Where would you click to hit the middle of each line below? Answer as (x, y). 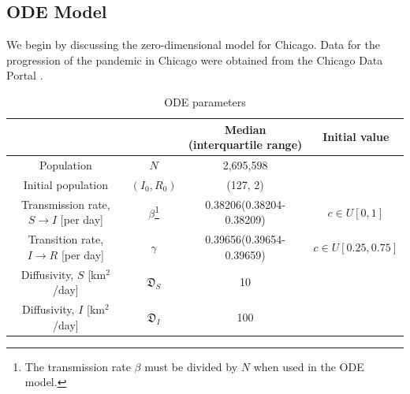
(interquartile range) (245, 145)
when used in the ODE (309, 366)
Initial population (66, 184)
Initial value (356, 137)
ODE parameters (205, 101)
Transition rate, (66, 239)
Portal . (25, 75)
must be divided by (191, 366)
